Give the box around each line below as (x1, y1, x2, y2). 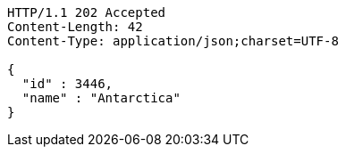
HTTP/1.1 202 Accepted (7, 5, 166, 20)
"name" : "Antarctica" (21, 91, 181, 105)
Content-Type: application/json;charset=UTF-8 (7, 34, 339, 48)
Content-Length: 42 (7, 20, 143, 34)
